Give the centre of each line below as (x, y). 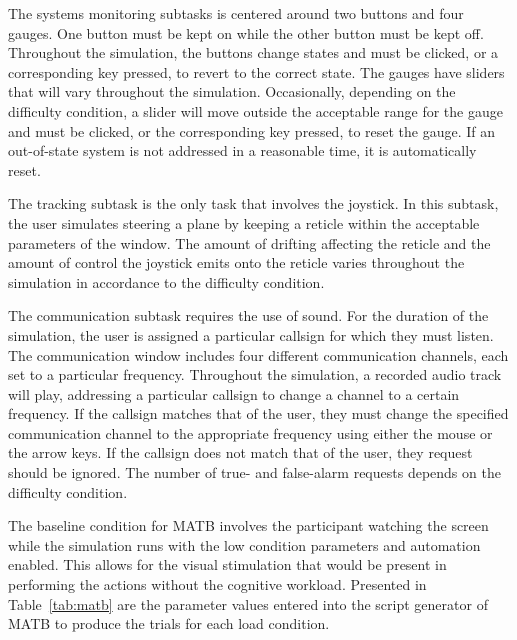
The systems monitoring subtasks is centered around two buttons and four (236, 13)
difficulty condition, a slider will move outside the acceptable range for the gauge (255, 110)
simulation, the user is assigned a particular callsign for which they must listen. (251, 334)
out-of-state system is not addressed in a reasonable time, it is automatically (242, 150)
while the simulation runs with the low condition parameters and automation (244, 544)
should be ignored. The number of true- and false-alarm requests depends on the (254, 472)
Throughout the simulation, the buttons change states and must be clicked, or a (253, 52)
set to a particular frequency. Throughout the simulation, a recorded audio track (255, 374)
